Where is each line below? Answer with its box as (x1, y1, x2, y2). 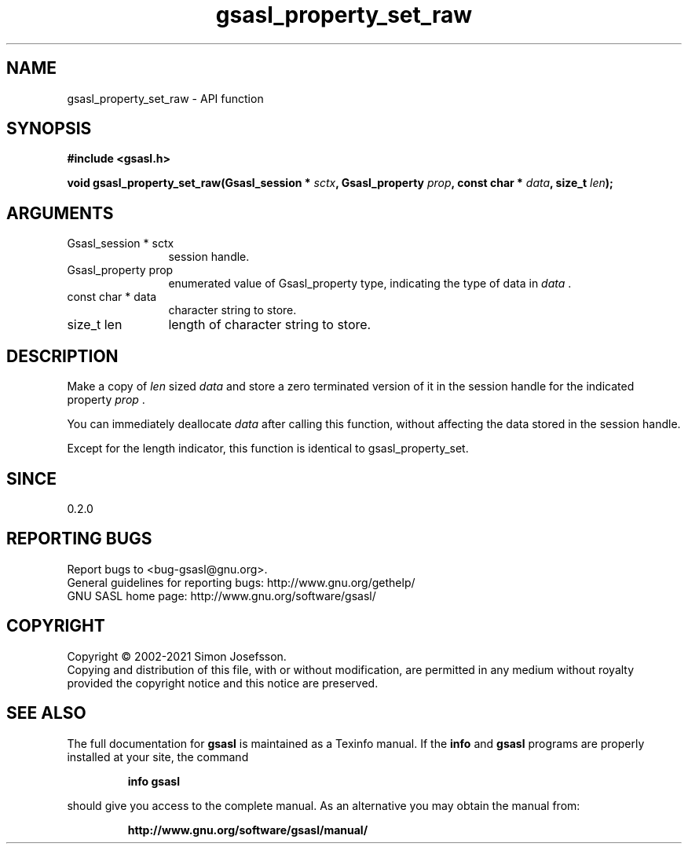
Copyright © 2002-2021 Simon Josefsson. (67, 649, 287, 663)
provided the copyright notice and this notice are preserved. (67, 676, 379, 690)
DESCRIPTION (6, 346, 119, 366)
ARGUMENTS (6, 203, 114, 223)
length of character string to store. (168, 317, 371, 333)
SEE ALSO (6, 703, 86, 724)
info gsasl (127, 774, 180, 788)
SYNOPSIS (6, 119, 92, 139)
